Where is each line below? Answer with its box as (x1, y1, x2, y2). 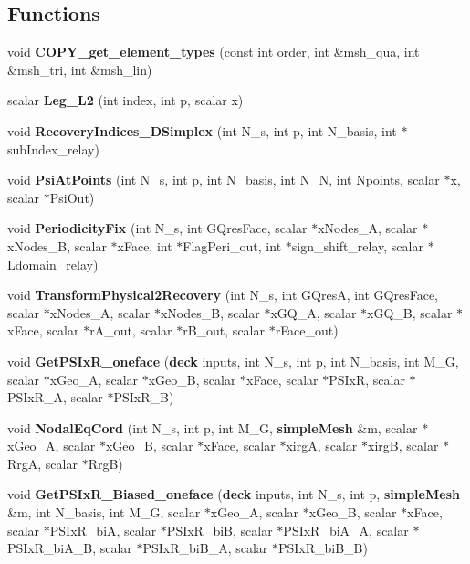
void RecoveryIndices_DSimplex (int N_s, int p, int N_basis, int (7, 121, 397, 140)
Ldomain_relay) (7, 254, 99, 273)
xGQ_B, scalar (367, 303, 453, 322)
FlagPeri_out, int (183, 236, 282, 255)
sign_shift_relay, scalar (291, 236, 423, 255)
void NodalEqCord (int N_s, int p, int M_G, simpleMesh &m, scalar (7, 418, 418, 437)
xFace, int (117, 236, 172, 255)
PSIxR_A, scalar (7, 388, 103, 407)
